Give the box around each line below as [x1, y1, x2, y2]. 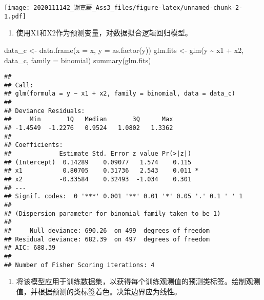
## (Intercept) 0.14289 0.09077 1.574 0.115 [4, 158, 192, 166]
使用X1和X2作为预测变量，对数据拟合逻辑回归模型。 [16, 27, 192, 38]
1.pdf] [4, 12, 26, 20]
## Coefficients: [4, 141, 63, 149]
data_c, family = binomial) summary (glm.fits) [4, 54, 151, 65]
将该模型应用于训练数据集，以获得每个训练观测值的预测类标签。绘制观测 [16, 276, 260, 287]
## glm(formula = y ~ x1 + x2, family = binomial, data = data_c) [4, 90, 236, 98]
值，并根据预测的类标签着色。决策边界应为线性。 [16, 286, 181, 296]
